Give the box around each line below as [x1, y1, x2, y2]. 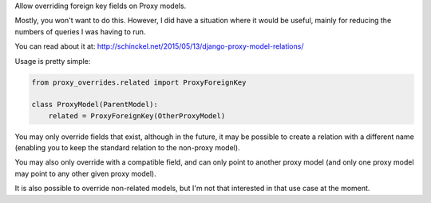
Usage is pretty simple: [14, 56, 91, 66]
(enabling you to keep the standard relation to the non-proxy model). [14, 143, 240, 153]
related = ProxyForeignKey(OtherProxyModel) [48, 111, 226, 120]
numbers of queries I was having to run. [14, 26, 146, 36]
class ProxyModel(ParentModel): [31, 100, 159, 109]
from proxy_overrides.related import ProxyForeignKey [31, 78, 247, 87]
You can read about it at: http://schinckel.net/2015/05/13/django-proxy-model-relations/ [14, 42, 304, 51]
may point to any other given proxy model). [14, 169, 157, 178]
